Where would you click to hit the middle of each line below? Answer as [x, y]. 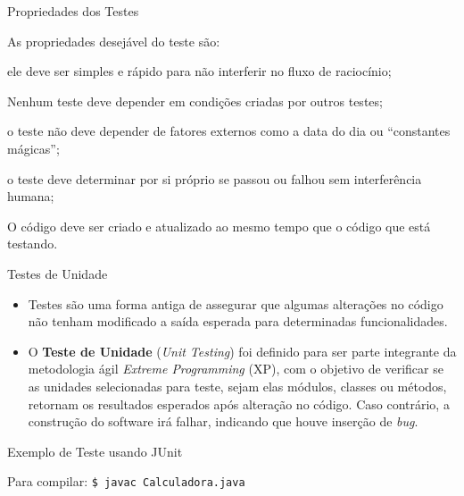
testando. [33, 244]
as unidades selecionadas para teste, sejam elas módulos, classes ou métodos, [237, 386]
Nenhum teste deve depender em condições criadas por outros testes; [195, 101]
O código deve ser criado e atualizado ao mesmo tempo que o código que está [219, 226]
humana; [31, 196]
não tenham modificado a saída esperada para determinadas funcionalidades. [238, 321]
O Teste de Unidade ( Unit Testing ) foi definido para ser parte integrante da [242, 351]
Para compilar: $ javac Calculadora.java [126, 481]
